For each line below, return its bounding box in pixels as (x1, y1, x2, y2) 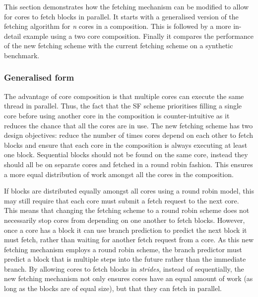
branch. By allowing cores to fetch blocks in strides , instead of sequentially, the (4, 263, 244, 274)
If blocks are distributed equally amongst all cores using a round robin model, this (4, 186, 254, 196)
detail (4, 30, 21, 41)
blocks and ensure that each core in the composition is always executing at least (4, 139, 248, 150)
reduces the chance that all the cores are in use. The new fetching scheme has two (4, 120, 253, 130)
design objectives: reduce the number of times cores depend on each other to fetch (4, 130, 254, 140)
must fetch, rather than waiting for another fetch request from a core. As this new (4, 234, 254, 245)
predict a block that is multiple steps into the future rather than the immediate (4, 254, 246, 264)
